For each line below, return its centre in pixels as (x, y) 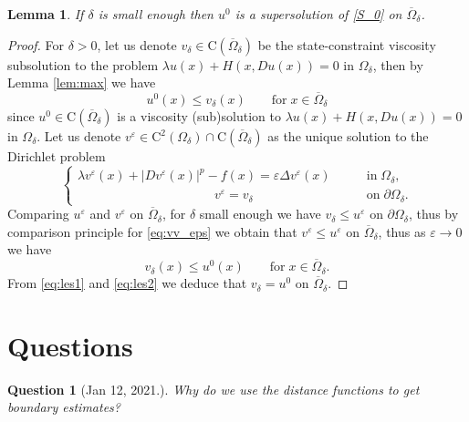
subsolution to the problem (83, 64)
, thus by (433, 214)
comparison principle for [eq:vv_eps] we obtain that (152, 231)
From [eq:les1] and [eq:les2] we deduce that (127, 283)
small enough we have (260, 214)
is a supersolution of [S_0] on (318, 14)
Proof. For (36, 44)
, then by (398, 64)
